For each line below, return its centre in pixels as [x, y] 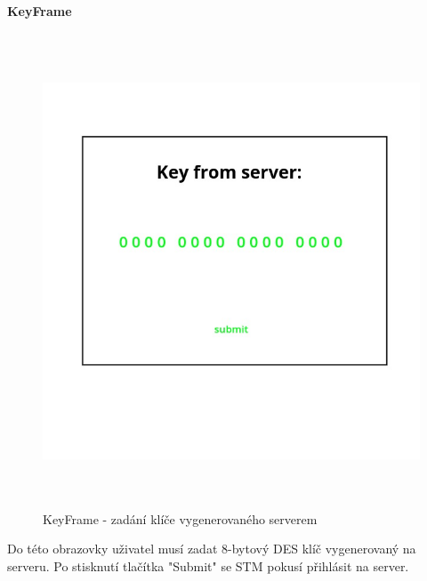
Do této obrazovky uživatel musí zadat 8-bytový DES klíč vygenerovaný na [212, 549]
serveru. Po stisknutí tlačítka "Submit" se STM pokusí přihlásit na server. [208, 565]
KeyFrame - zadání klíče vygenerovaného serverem [180, 518]
